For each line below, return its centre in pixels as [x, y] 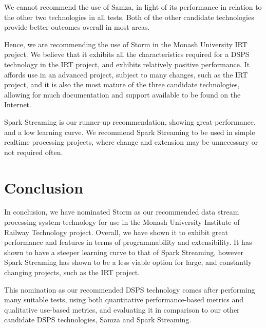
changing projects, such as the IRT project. [72, 272]
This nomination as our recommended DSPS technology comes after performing [130, 289]
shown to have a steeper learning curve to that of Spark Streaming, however [124, 252]
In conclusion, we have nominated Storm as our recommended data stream [122, 212]
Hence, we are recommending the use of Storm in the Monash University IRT [126, 44]
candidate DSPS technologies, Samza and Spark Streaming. [98, 320]
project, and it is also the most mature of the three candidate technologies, [122, 84]
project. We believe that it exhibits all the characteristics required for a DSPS [127, 54]
